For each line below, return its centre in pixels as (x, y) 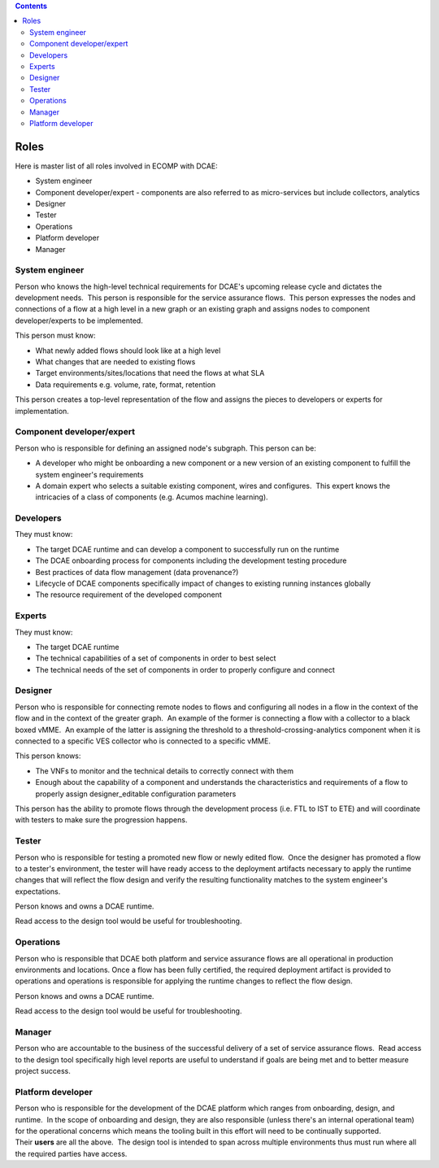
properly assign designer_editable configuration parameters (136, 794)
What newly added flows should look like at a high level (128, 351)
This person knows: (48, 756)
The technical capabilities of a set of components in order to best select (156, 658)
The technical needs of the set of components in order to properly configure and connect (185, 669)
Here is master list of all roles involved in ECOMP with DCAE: (117, 166)
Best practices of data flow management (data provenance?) (137, 572)
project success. (43, 1071)
